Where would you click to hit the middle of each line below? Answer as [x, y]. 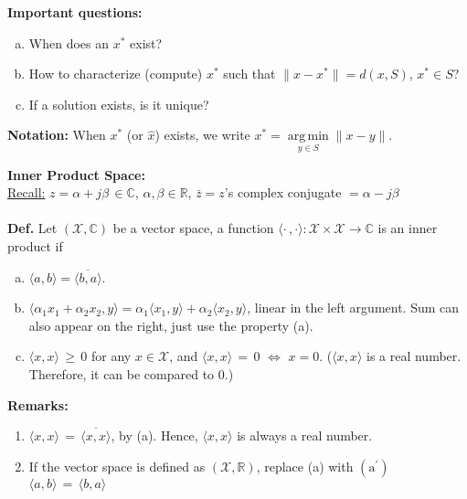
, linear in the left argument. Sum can [353, 308]
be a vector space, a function [193, 228]
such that [249, 74]
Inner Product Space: [76, 174]
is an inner [408, 228]
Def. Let [32, 228]
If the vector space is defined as [117, 466]
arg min [308, 137]
